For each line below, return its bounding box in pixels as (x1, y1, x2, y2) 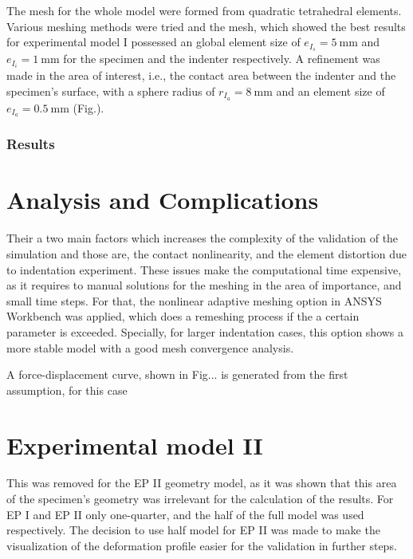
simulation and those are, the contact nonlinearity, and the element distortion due (6, 246, 407, 262)
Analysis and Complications (6, 183, 319, 216)
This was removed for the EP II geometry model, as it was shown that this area (6, 474, 397, 491)
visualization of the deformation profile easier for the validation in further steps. (6, 537, 397, 553)
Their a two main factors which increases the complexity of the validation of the (6, 230, 399, 246)
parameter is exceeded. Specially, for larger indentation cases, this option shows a (6, 323, 404, 340)
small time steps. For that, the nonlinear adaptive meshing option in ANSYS (6, 292, 382, 309)
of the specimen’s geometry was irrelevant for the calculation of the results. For (6, 490, 394, 507)
